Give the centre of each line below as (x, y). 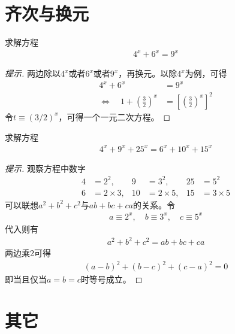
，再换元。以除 (148, 73)
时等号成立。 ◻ (112, 279)
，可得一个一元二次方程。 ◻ (115, 116)
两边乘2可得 (28, 253)
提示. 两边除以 (33, 73)
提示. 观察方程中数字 (45, 168)
